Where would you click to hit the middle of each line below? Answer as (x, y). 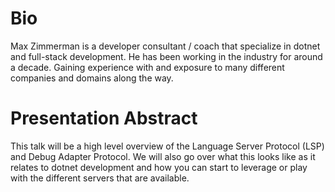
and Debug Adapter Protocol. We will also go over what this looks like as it (163, 156)
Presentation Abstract (104, 118)
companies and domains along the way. (92, 78)
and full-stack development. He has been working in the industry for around (166, 56)
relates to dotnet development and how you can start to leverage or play (159, 167)
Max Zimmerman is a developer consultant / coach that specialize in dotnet (165, 46)
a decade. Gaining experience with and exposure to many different (147, 67)
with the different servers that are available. (100, 178)
